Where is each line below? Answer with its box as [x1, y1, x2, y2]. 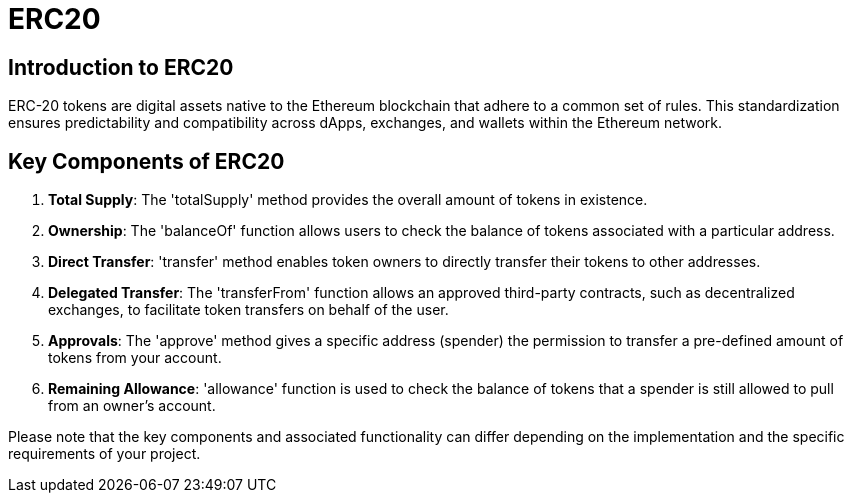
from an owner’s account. [48, 397, 216, 415]
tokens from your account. [48, 349, 222, 367]
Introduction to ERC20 [8, 54, 234, 80]
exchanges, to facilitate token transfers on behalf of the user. [48, 301, 449, 319]
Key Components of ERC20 [8, 148, 285, 174]
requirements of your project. [8, 445, 201, 463]
